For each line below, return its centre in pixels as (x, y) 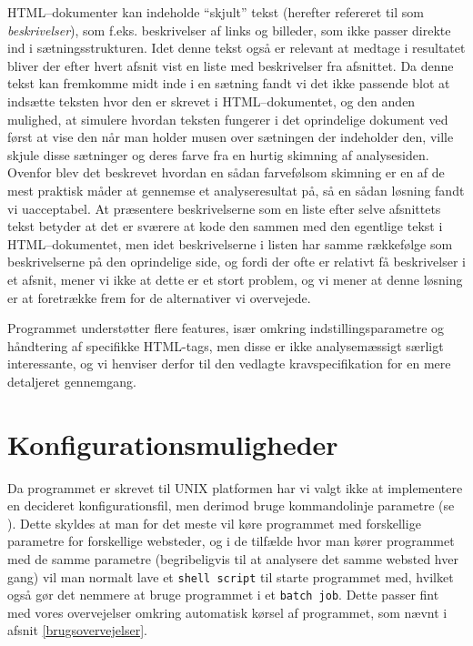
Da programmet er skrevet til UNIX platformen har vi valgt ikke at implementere (235, 487)
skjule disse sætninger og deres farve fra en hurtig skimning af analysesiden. (218, 154)
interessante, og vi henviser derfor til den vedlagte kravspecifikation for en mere (229, 363)
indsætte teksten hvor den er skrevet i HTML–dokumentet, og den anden (211, 101)
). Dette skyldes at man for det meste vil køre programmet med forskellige (214, 523)
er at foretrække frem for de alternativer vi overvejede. (159, 297)
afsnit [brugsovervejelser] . (77, 630)
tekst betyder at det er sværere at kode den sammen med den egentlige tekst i (225, 226)
